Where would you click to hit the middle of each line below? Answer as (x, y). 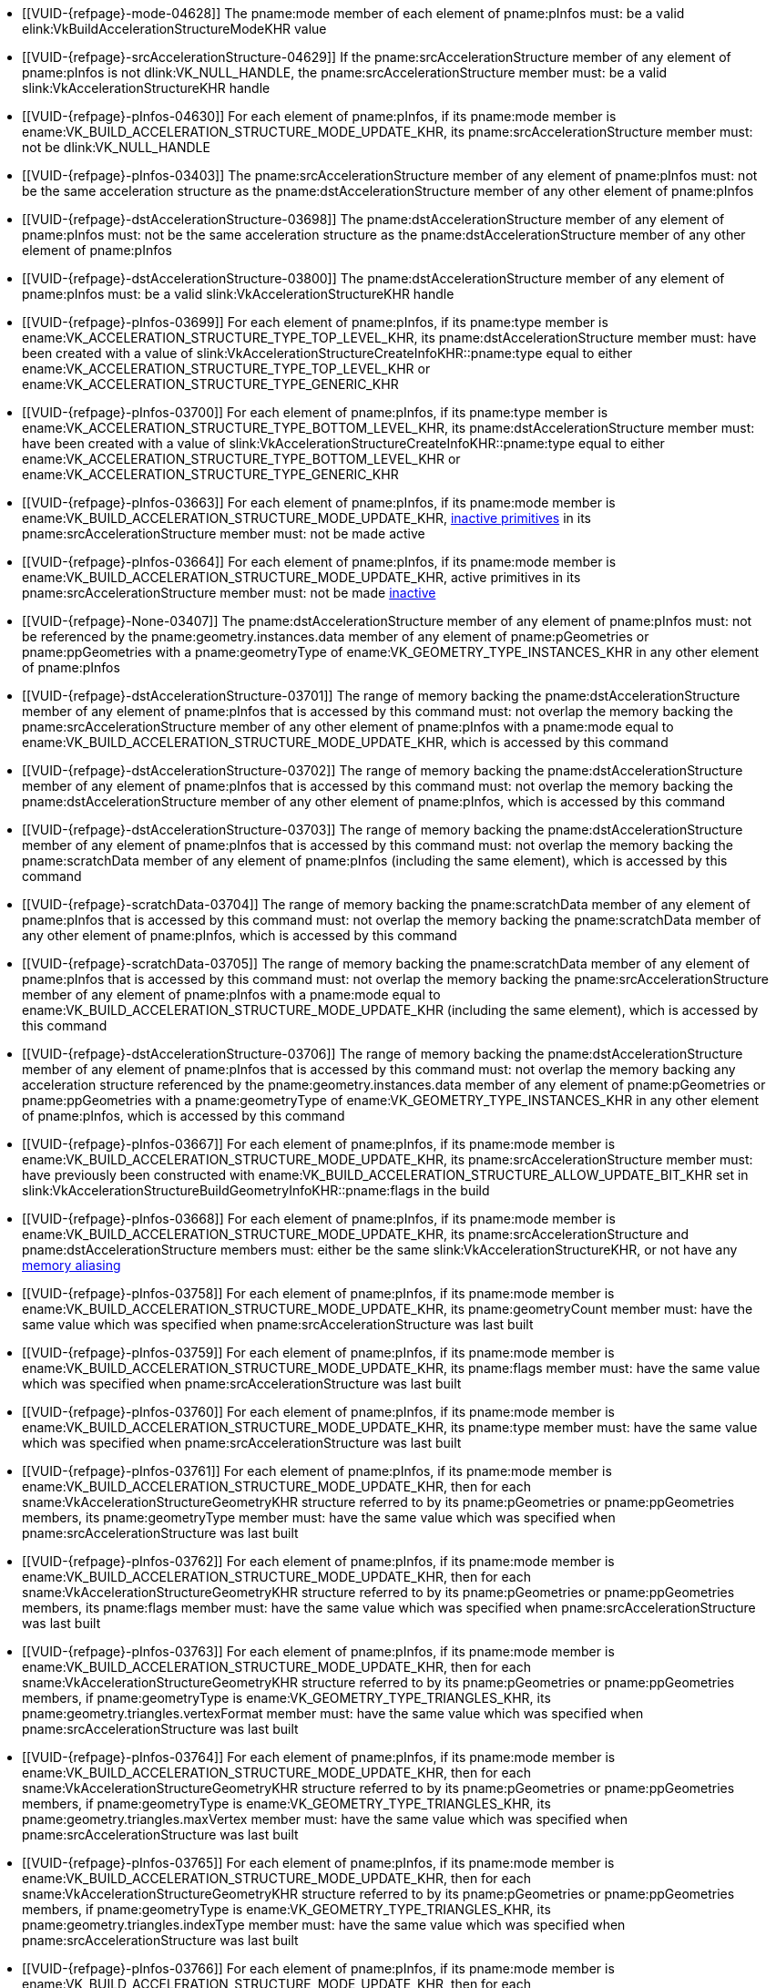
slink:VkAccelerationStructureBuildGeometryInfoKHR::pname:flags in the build (256, 1190)
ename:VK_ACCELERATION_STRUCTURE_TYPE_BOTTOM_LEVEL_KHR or (241, 459)
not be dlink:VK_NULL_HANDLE (116, 147)
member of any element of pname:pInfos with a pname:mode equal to (231, 994)
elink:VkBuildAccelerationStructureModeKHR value (174, 29)
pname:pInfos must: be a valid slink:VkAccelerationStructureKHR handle (238, 294)
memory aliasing (71, 1265)
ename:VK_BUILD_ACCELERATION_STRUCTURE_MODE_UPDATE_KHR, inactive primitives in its (306, 518)
